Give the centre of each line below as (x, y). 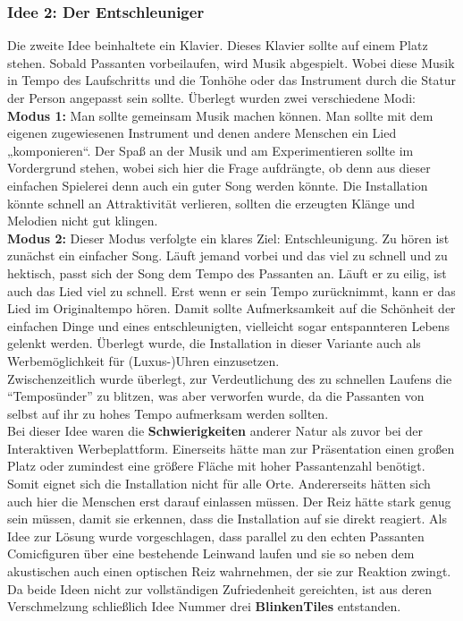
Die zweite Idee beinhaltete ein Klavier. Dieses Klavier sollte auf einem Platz (218, 45)
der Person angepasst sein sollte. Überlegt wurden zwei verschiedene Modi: (211, 98)
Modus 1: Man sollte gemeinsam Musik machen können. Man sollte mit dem (220, 115)
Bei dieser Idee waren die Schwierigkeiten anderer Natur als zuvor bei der (215, 431)
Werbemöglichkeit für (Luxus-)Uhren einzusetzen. (143, 360)
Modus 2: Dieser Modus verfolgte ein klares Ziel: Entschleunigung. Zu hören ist (228, 238)
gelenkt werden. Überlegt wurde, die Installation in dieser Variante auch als (214, 343)
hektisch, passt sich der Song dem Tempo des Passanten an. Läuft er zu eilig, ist (227, 272)
